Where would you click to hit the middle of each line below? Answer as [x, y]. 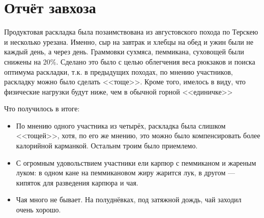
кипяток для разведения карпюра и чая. [77, 182]
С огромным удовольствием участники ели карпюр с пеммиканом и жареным [136, 162]
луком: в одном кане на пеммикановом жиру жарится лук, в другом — [126, 173]
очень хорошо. [38, 210]
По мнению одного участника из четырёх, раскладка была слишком [121, 125]
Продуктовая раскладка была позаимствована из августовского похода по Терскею [131, 32]
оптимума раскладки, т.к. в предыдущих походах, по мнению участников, [119, 71]
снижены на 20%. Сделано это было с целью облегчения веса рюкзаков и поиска [130, 61]
